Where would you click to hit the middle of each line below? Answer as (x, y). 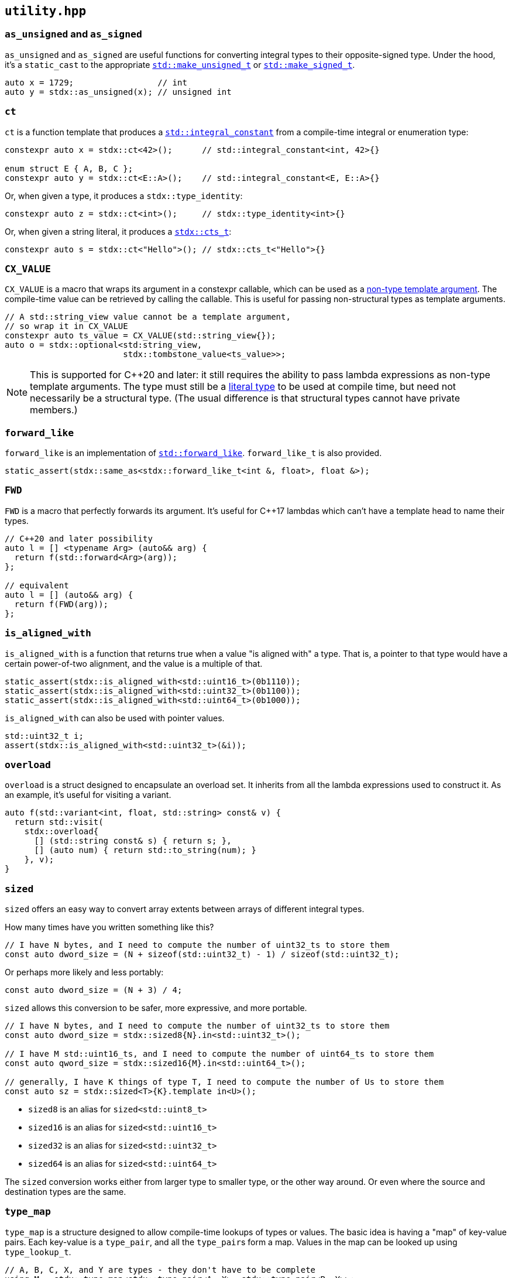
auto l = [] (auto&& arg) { (69, 595)
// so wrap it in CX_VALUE (66, 326)
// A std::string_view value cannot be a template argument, (148, 317)
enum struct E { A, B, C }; (69, 168)
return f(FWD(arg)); (61, 604)
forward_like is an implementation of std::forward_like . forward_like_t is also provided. (193, 453)
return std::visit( (59, 822)
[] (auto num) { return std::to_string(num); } (145, 850)
